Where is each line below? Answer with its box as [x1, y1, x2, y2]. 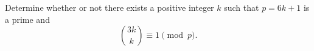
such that [224, 1, 259, 13]
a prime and [5, 13, 50, 25]
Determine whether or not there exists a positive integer [5, 1, 214, 13]
